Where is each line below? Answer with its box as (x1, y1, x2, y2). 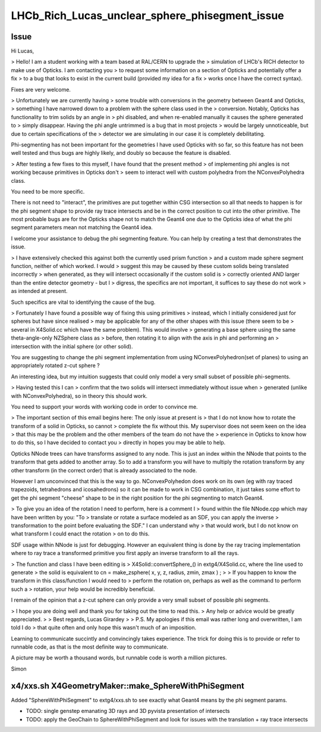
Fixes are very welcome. (11, 86, 71, 93)
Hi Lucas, (11, 48, 34, 55)
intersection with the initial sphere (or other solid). (11, 342, 133, 350)
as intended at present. (11, 288, 68, 295)
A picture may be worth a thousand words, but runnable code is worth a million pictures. (11, 654, 227, 661)
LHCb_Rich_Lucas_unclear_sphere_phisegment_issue (11, 9, 285, 22)
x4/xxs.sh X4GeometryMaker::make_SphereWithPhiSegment (11, 681, 245, 691)
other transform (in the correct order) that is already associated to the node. (11, 466, 197, 474)
